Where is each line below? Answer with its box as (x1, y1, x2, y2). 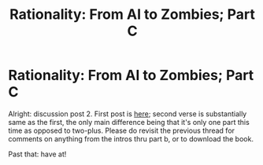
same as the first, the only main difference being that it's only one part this (8, 117, 250, 126)
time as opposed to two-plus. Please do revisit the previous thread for (8, 126, 235, 135)
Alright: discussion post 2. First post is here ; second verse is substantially (8, 108, 247, 119)
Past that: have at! (8, 149, 67, 159)
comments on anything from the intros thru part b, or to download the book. (8, 134, 254, 143)
